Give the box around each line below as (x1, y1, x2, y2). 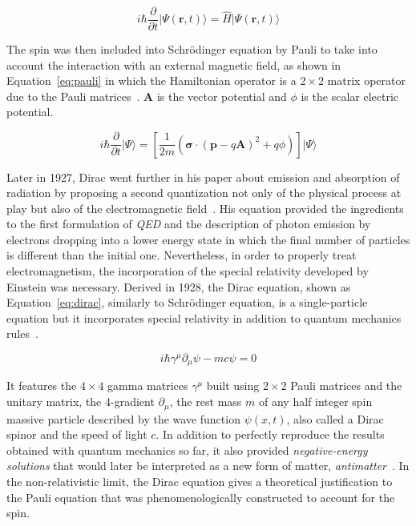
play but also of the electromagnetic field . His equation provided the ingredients (6, 199, 404, 216)
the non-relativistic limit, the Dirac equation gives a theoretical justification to (6, 472, 393, 489)
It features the (6, 377, 77, 394)
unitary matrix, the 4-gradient (6, 393, 155, 410)
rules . (6, 325, 38, 342)
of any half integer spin (258, 393, 373, 410)
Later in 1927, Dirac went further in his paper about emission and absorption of (6, 168, 400, 185)
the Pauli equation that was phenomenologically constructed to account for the (6, 488, 395, 505)
